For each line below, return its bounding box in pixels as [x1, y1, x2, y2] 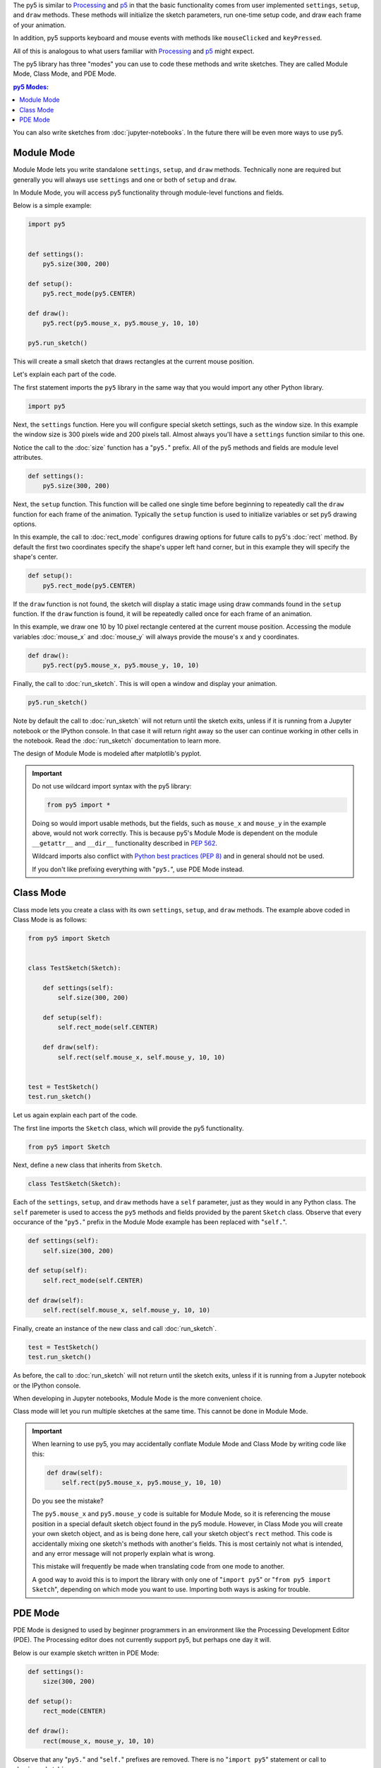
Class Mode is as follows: [13, 915, 87, 924]
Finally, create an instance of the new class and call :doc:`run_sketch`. [13, 1324, 217, 1332]
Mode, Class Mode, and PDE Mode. [13, 69, 116, 78]
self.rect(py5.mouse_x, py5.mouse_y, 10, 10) [61, 1479, 222, 1487]
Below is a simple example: [13, 202, 92, 210]
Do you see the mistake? [32, 1496, 104, 1505]
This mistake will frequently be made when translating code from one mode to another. [32, 1562, 285, 1571]
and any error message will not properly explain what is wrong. [32, 1549, 215, 1557]
